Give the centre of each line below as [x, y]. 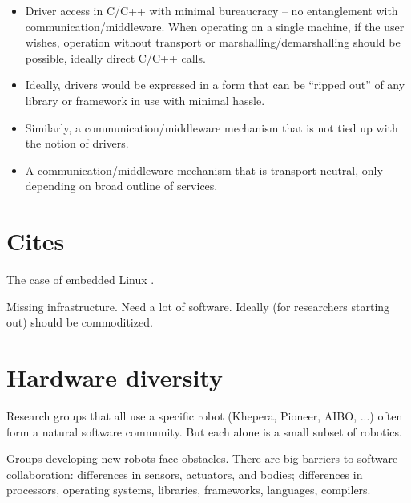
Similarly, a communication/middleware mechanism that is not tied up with [212, 127]
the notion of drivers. [77, 143]
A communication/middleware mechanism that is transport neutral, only [204, 170]
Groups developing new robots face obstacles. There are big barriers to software [202, 458]
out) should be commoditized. [80, 322]
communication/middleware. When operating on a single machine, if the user [215, 26]
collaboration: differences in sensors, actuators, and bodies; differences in [185, 474]
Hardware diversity [115, 377]
